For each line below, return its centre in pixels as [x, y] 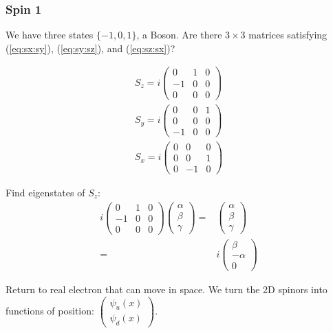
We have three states [50, 35]
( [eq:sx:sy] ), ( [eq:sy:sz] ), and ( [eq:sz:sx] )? [90, 48]
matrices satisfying [288, 35]
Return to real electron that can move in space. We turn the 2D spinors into [166, 289]
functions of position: [50, 310]
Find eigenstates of [45, 192]
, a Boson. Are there [179, 35]
